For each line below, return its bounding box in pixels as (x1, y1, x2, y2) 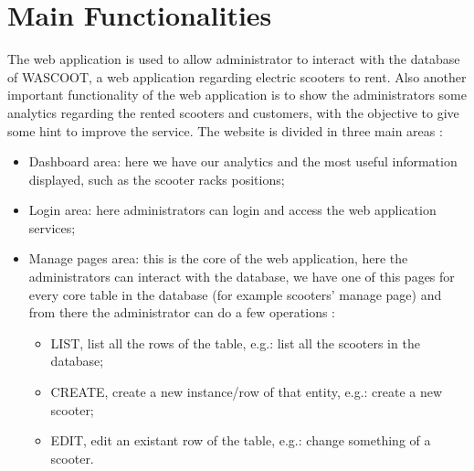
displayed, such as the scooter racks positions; (28, 169, 285, 188)
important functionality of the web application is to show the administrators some (7, 85, 467, 104)
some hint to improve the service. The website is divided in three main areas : (7, 121, 443, 140)
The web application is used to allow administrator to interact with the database (7, 49, 460, 69)
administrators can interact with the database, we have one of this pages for (28, 267, 455, 286)
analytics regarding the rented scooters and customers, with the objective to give (7, 102, 459, 122)
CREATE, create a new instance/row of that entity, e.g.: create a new (50, 382, 443, 401)
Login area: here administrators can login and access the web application (28, 200, 437, 219)
